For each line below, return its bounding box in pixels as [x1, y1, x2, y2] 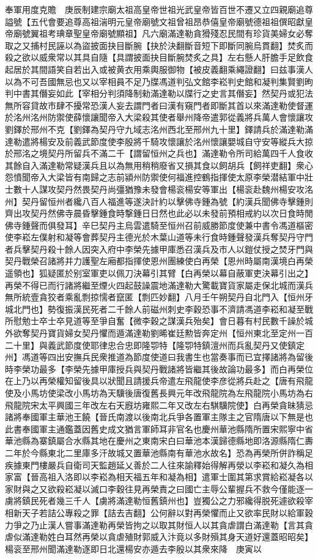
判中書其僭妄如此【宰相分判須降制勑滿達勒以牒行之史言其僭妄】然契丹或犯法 [5, 87, 313, 100]
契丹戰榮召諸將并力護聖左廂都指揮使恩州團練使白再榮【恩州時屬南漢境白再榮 [5, 254, 313, 267]
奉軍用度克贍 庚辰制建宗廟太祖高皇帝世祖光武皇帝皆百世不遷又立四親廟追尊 [5, 3, 313, 15]
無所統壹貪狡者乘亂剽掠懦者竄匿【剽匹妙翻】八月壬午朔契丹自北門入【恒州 [5, 291, 305, 303]
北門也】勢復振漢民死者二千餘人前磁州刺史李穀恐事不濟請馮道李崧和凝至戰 [13, 302, 313, 315]
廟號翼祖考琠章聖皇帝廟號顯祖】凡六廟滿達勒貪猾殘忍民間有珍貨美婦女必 [13, 27, 305, 40]
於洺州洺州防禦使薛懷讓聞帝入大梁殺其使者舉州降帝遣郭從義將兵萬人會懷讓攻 [5, 111, 313, 124]
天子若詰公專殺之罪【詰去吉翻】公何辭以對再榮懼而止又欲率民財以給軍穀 [21, 506, 313, 519]
